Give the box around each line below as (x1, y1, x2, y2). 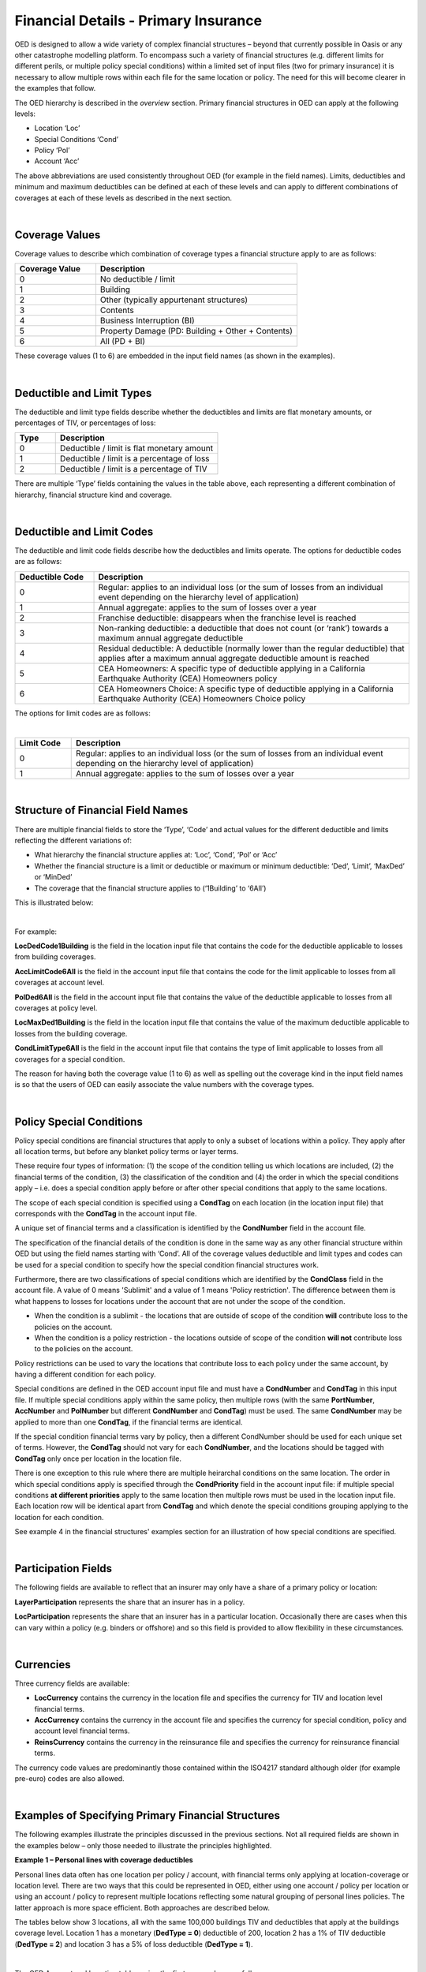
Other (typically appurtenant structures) (99, 294, 248, 305)
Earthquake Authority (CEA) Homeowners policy (98, 673, 278, 684)
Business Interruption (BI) (99, 316, 195, 327)
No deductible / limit (99, 274, 175, 285)
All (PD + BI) (99, 336, 146, 347)
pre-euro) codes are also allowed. (14, 1774, 125, 1783)
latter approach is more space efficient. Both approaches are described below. (14, 1903, 271, 1912)
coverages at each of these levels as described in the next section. (14, 193, 233, 203)
